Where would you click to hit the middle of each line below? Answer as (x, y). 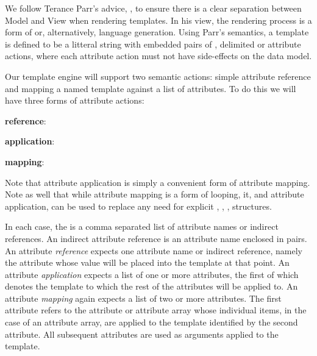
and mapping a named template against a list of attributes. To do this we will (151, 88)
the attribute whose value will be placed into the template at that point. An (147, 262)
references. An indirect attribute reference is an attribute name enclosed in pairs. (156, 238)
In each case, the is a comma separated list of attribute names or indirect (142, 226)
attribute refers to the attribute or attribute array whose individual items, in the (156, 310)
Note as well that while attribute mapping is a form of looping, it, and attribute (155, 194)
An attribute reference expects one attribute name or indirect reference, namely (154, 250)
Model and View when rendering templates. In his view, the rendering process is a (158, 20)
